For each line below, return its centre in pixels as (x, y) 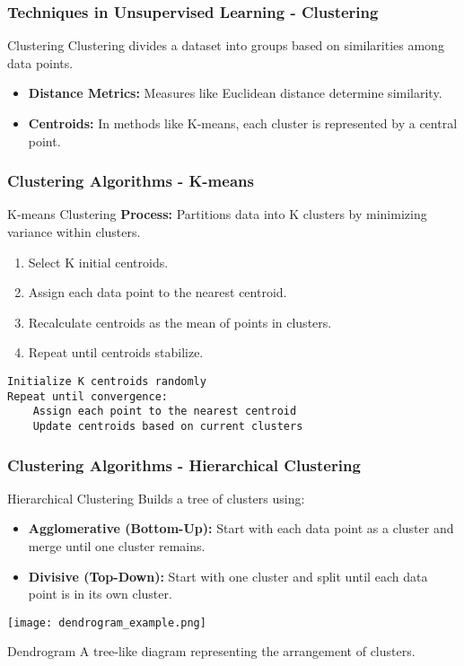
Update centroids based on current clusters (168, 426)
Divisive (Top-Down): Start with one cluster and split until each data (228, 576)
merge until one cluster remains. (117, 546)
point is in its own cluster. (100, 594)
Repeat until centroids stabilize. (116, 352)
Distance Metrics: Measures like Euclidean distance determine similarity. (235, 93)
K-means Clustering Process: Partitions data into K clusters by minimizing (217, 214)
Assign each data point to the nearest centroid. (158, 292)
